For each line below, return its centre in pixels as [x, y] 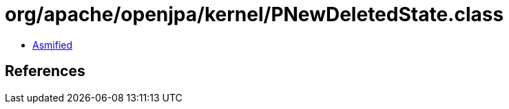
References [45, 71]
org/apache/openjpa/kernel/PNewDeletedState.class [254, 14]
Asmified [53, 45]
